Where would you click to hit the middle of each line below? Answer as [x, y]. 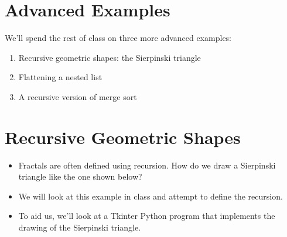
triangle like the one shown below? [80, 176]
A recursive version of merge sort [78, 96]
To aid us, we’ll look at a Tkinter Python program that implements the [147, 216]
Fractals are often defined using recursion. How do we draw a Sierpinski [147, 165]
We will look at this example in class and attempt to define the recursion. [151, 196]
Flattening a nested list [60, 77]
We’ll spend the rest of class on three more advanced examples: [118, 38]
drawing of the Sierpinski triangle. [80, 227]
